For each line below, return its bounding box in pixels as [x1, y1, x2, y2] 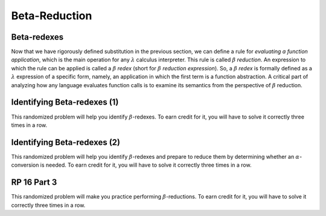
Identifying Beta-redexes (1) [11, 97, 119, 108]
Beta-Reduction [11, 9, 92, 22]
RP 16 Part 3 [11, 177, 57, 188]
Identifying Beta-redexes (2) [11, 137, 121, 147]
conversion [11, 161, 39, 168]
